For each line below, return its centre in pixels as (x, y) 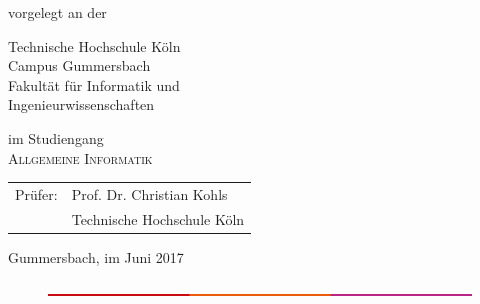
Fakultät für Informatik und (94, 84)
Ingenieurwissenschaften (81, 104)
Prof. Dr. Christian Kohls (149, 193)
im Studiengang (56, 137)
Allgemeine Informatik (80, 157)
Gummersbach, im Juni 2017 (96, 256)
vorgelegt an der (57, 12)
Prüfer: (36, 193)
